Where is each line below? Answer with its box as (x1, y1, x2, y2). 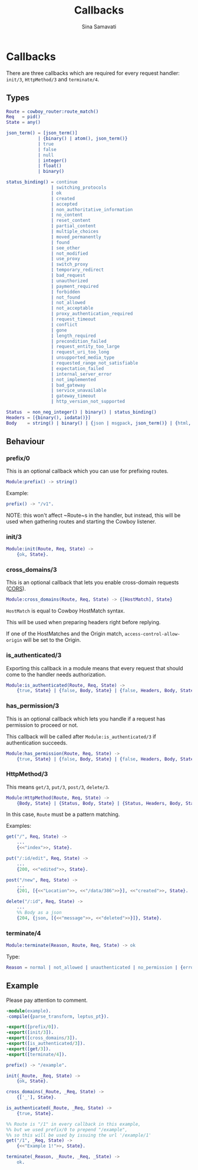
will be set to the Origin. (23, 637, 81, 644)
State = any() (6, 119, 41, 126)
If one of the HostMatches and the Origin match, (6, 630, 124, 637)
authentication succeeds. (6, 739, 68, 746)
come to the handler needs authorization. (6, 671, 107, 678)
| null (37, 152, 54, 158)
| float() (37, 163, 62, 169)
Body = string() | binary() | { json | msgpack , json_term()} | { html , (6, 420, 192, 426)
